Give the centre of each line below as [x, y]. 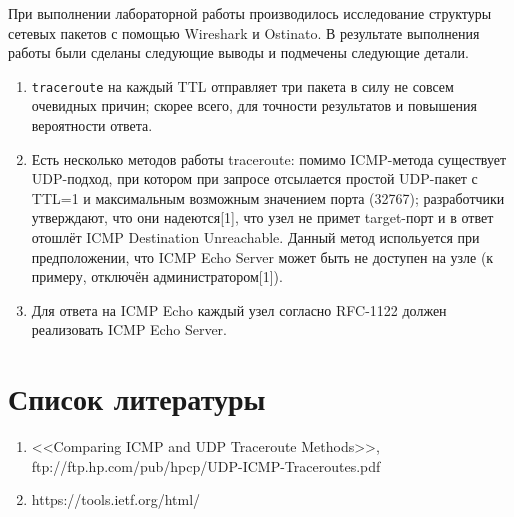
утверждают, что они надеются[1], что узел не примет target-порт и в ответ [262, 217]
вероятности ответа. [92, 125]
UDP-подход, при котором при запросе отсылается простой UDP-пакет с [254, 178]
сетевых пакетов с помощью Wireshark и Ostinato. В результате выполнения [244, 32]
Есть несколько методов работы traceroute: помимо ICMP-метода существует [269, 158]
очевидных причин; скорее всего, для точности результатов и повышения [254, 105]
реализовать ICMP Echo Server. [129, 329]
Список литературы [137, 398]
